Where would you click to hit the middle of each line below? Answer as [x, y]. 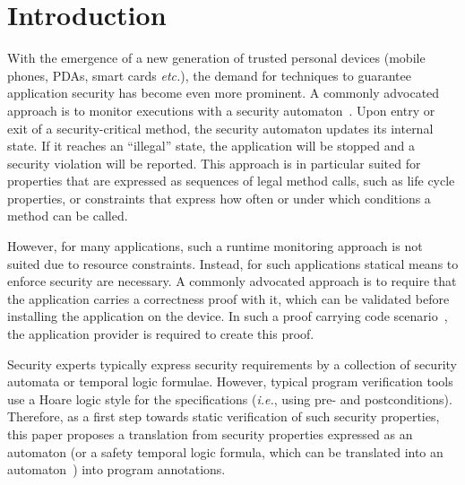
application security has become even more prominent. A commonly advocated [224, 93]
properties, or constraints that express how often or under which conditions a [219, 198]
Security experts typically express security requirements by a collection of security [232, 364]
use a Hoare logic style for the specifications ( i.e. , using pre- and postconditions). [230, 398]
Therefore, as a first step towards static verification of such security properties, [224, 416]
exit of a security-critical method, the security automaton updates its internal [220, 128]
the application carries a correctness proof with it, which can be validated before [228, 298]
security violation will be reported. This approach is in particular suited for [214, 163]
